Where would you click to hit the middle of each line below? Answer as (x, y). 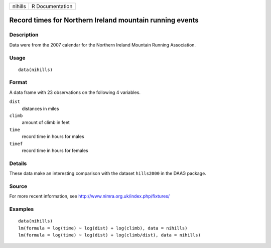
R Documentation (52, 6)
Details (18, 163)
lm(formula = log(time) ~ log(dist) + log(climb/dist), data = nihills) (109, 235)
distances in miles (40, 108)
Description (24, 35)
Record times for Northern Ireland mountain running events (104, 20)
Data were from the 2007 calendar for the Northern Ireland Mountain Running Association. (102, 44)
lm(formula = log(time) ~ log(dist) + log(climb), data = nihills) (103, 228)
